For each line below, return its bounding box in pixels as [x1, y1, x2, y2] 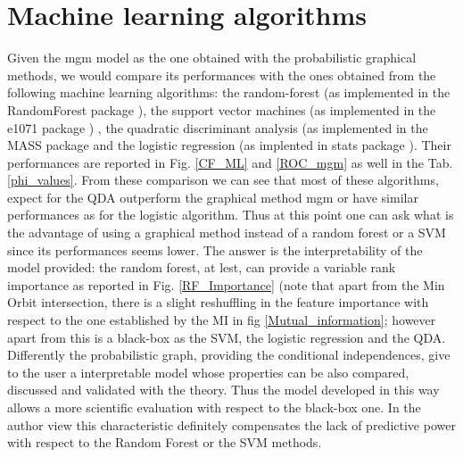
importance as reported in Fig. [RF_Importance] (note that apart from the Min [7, 275, 445, 294]
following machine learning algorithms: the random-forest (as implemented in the [7, 83, 451, 102]
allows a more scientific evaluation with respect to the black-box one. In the [7, 398, 421, 416]
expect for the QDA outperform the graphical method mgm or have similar [7, 187, 418, 206]
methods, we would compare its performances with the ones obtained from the [7, 65, 436, 84]
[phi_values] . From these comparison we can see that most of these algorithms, [7, 170, 439, 189]
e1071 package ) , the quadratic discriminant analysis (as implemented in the [7, 118, 428, 137]
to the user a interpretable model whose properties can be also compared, [7, 362, 409, 381]
